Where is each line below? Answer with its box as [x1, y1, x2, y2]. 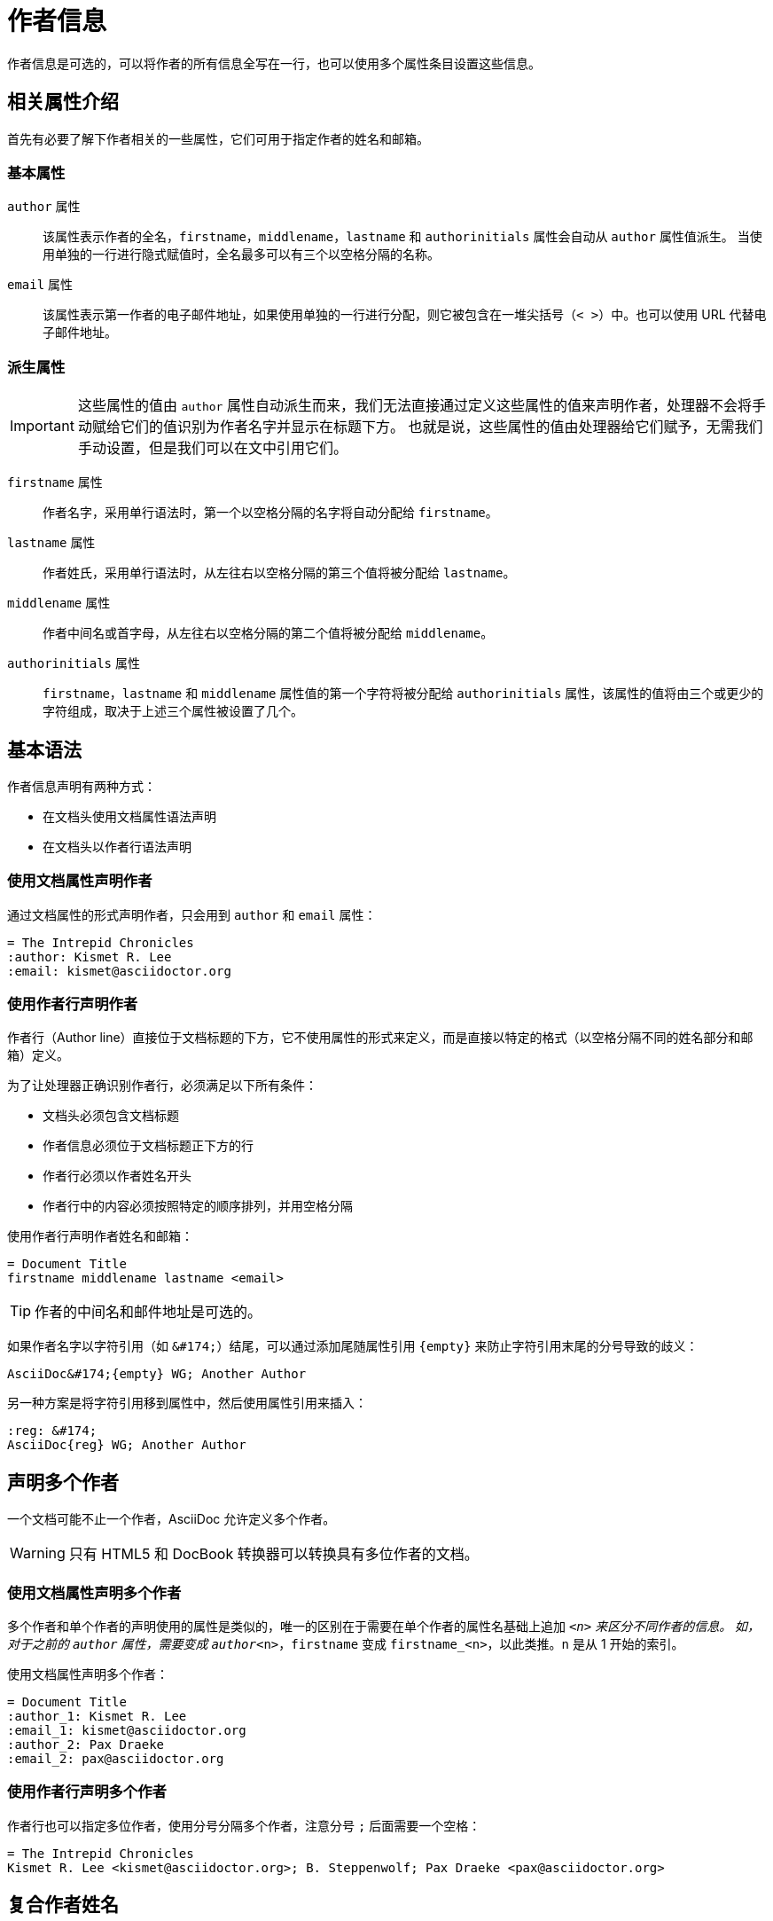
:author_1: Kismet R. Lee [7, 1709, 187, 1724]
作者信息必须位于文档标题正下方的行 [43, 1138, 254, 1154]
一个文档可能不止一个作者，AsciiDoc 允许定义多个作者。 [7, 1511, 336, 1527]
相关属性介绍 [7, 90, 119, 114]
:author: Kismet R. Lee [7, 949, 172, 964]
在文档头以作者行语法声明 [43, 838, 191, 854]
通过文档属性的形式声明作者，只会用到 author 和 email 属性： [7, 906, 377, 922]
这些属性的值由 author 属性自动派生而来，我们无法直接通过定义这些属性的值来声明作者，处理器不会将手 [77, 396, 766, 415]
